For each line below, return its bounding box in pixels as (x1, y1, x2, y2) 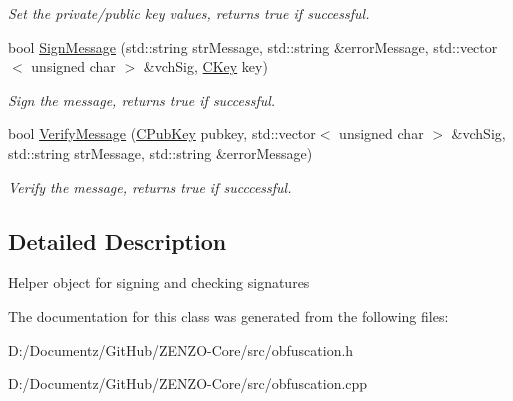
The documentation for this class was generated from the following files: (8, 305, 449, 326)
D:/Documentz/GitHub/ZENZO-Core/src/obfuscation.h (8, 339, 354, 360)
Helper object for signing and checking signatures (8, 272, 310, 293)
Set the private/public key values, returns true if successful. (8, 3, 370, 23)
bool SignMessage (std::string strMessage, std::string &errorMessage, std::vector (8, 36, 498, 57)
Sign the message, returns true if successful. (8, 89, 276, 110)
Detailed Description (8, 225, 227, 256)
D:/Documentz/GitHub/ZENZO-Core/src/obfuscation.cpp (8, 373, 368, 394)
